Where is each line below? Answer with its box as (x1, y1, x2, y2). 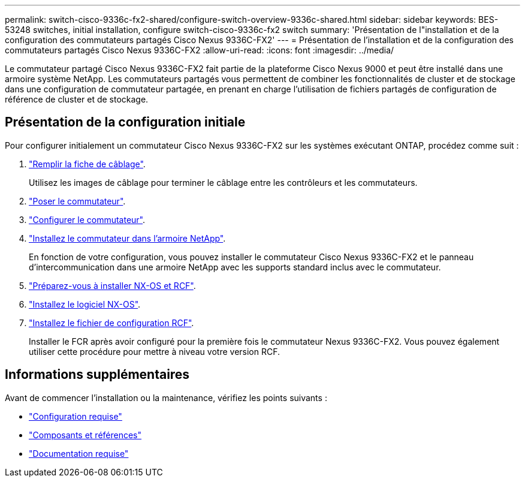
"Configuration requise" (29, 411, 122, 421)
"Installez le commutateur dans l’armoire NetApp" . (29, 233, 226, 243)
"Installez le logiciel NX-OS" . (29, 299, 141, 309)
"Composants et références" (29, 429, 142, 440)
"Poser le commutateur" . (29, 195, 126, 206)
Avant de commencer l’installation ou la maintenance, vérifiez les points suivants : (5, 392, 327, 403)
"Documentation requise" (29, 448, 129, 459)
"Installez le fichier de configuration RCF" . (29, 317, 194, 328)
